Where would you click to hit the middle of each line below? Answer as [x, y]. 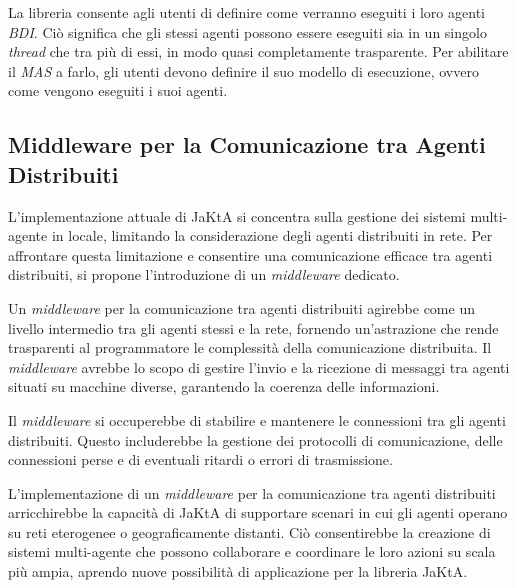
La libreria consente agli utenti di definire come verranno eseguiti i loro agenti [246, 12]
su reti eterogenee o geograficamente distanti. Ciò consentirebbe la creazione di [249, 531]
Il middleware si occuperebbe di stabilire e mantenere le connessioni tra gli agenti [257, 419]
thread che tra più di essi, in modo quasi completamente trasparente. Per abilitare [258, 51]
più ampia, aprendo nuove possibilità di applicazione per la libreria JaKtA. [238, 571]
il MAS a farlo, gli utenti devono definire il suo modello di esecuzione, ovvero [243, 70]
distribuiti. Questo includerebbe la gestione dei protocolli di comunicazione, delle [255, 439]
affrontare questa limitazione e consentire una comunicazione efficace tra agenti [250, 254]
